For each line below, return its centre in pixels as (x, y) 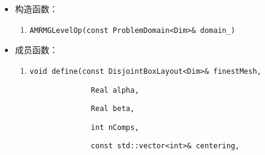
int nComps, (115, 127)
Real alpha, (115, 90)
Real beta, (113, 109)
